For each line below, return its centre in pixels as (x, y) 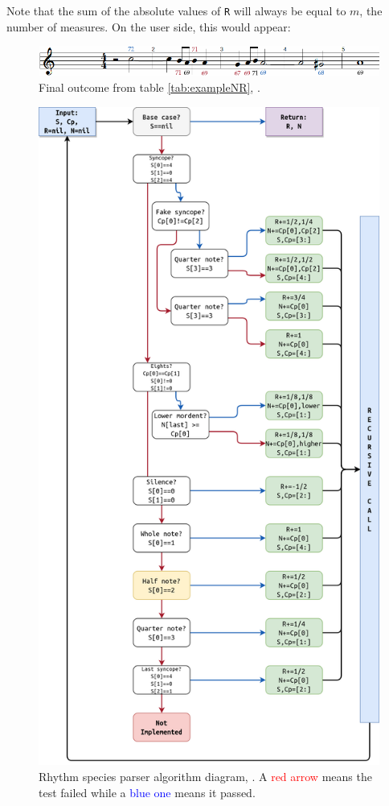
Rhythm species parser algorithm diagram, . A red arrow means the (205, 776)
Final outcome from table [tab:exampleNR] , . (149, 87)
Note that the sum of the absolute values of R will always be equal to (176, 10)
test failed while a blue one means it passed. (147, 792)
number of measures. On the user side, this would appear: (149, 26)
